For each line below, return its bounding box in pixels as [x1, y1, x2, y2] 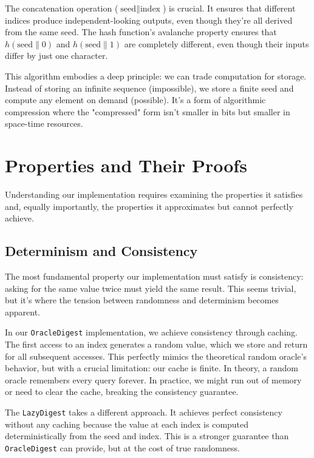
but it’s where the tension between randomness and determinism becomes [5, 294, 279, 306]
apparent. [5, 305, 41, 318]
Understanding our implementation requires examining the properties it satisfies [5, 188, 303, 201]
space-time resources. [5, 117, 83, 130]
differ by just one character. [5, 49, 108, 62]
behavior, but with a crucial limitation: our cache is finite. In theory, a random [5, 362, 298, 374]
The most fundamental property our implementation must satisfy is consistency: [5, 270, 304, 283]
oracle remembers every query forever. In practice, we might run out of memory [5, 373, 302, 386]
